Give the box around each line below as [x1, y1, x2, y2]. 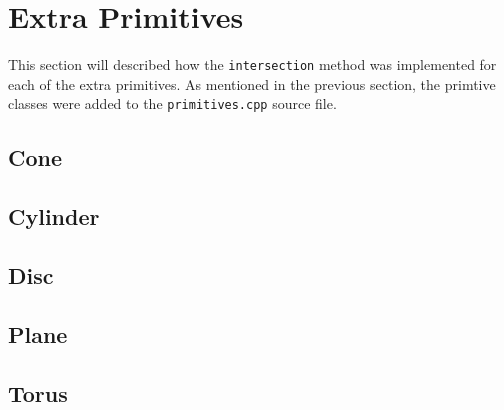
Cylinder [8, 201, 100, 232]
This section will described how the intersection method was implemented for [8, 54, 497, 75]
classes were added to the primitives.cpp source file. [8, 93, 337, 114]
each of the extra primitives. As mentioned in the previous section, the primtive [8, 73, 496, 94]
